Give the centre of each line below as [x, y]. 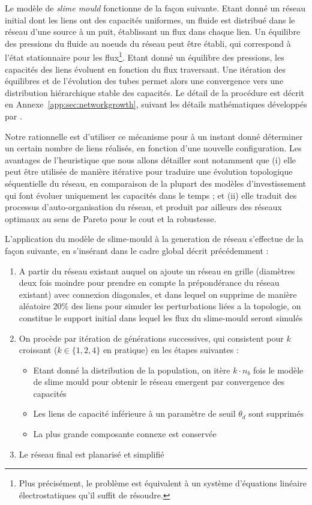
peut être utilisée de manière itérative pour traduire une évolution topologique [149, 171]
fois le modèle [278, 370]
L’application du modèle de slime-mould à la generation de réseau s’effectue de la [154, 239]
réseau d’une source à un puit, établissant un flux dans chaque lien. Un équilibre [153, 32]
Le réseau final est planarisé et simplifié [91, 454]
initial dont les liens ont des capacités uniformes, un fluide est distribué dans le [150, 20]
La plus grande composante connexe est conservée [125, 434]
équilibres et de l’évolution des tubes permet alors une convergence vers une [144, 81]
